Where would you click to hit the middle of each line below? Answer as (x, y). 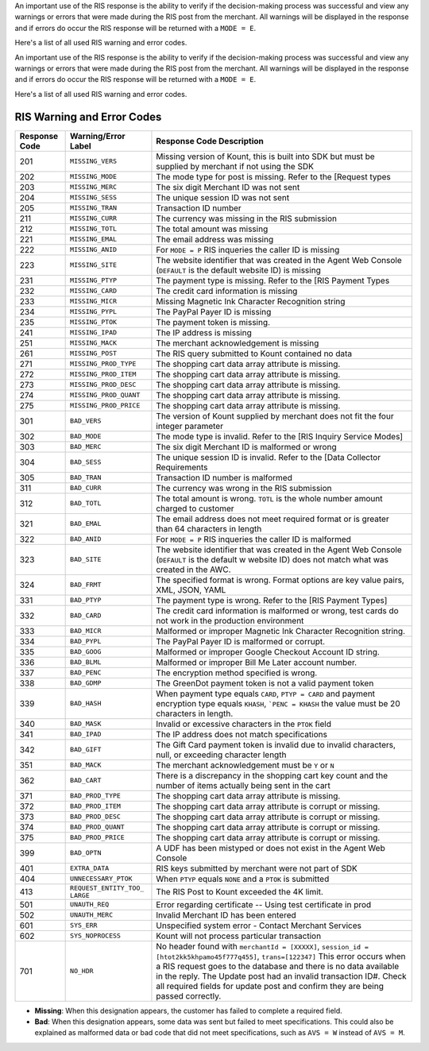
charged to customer (195, 508)
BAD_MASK (86, 724)
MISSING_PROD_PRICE (105, 406)
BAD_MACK (86, 765)
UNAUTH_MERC (92, 915)
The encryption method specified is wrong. (237, 673)
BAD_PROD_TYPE (95, 796)
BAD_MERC (86, 447)
